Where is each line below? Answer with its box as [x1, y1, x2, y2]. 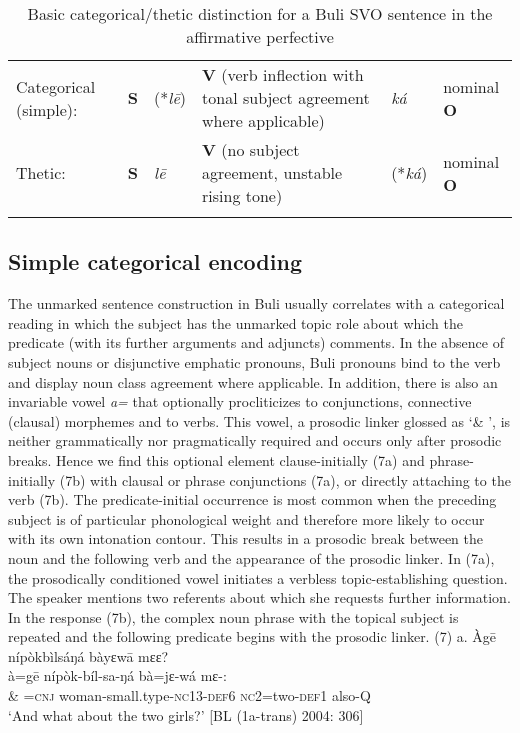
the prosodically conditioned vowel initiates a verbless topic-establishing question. [8, 567, 508, 588]
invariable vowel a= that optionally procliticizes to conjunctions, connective [8, 391, 472, 412]
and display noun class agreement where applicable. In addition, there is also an [8, 371, 498, 392]
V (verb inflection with [202, 63, 364, 86]
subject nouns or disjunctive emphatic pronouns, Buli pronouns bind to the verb [8, 351, 501, 372]
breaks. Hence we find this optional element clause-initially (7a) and [8, 449, 425, 470]
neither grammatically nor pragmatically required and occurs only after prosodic [8, 430, 502, 451]
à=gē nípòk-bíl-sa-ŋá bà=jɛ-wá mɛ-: [8, 665, 227, 686]
